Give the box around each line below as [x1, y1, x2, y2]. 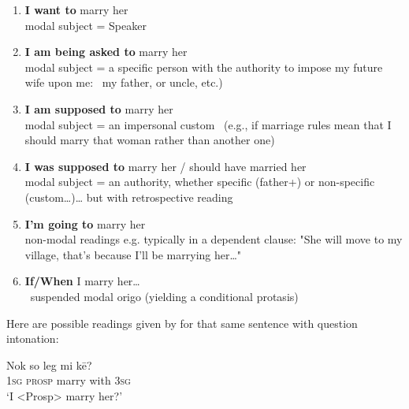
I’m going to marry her [24, 215, 146, 232]
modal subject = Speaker [24, 17, 147, 33]
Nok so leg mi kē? [6, 356, 92, 373]
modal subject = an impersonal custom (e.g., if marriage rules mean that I [24, 116, 392, 132]
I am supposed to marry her [24, 100, 173, 117]
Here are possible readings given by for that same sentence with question [6, 314, 358, 331]
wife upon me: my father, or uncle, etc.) [24, 74, 223, 91]
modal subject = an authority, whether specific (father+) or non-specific [24, 173, 375, 190]
